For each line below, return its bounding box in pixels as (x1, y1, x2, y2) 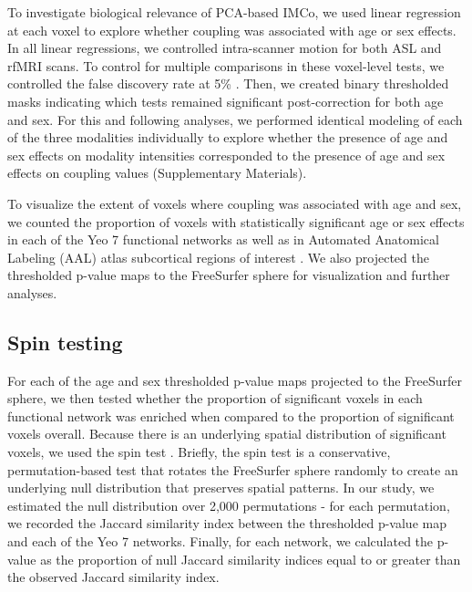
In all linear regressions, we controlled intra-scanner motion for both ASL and (7, 38, 442, 57)
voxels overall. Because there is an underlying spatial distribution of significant (7, 424, 446, 443)
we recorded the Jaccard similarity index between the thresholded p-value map (7, 514, 446, 533)
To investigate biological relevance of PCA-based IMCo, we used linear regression (7, 3, 461, 21)
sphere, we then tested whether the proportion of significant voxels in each (7, 389, 423, 408)
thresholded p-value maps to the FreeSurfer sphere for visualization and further (7, 265, 450, 285)
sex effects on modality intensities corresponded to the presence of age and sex (7, 145, 446, 164)
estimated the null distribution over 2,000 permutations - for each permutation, (7, 495, 450, 514)
